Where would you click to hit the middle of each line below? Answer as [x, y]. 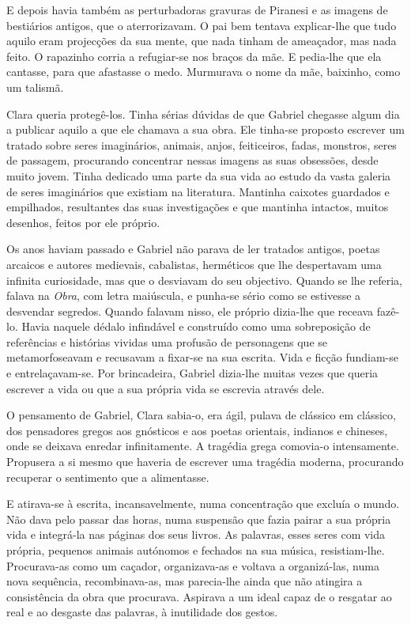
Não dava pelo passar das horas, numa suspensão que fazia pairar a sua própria [199, 519]
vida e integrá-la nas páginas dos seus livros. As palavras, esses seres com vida [196, 534]
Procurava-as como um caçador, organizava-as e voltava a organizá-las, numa [193, 565]
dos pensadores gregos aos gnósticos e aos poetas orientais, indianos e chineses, [197, 430]
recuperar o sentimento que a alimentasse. [108, 477]
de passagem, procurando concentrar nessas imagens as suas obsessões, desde [192, 160]
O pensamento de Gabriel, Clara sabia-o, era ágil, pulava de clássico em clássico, [201, 415]
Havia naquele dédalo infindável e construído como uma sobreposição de [196, 326]
